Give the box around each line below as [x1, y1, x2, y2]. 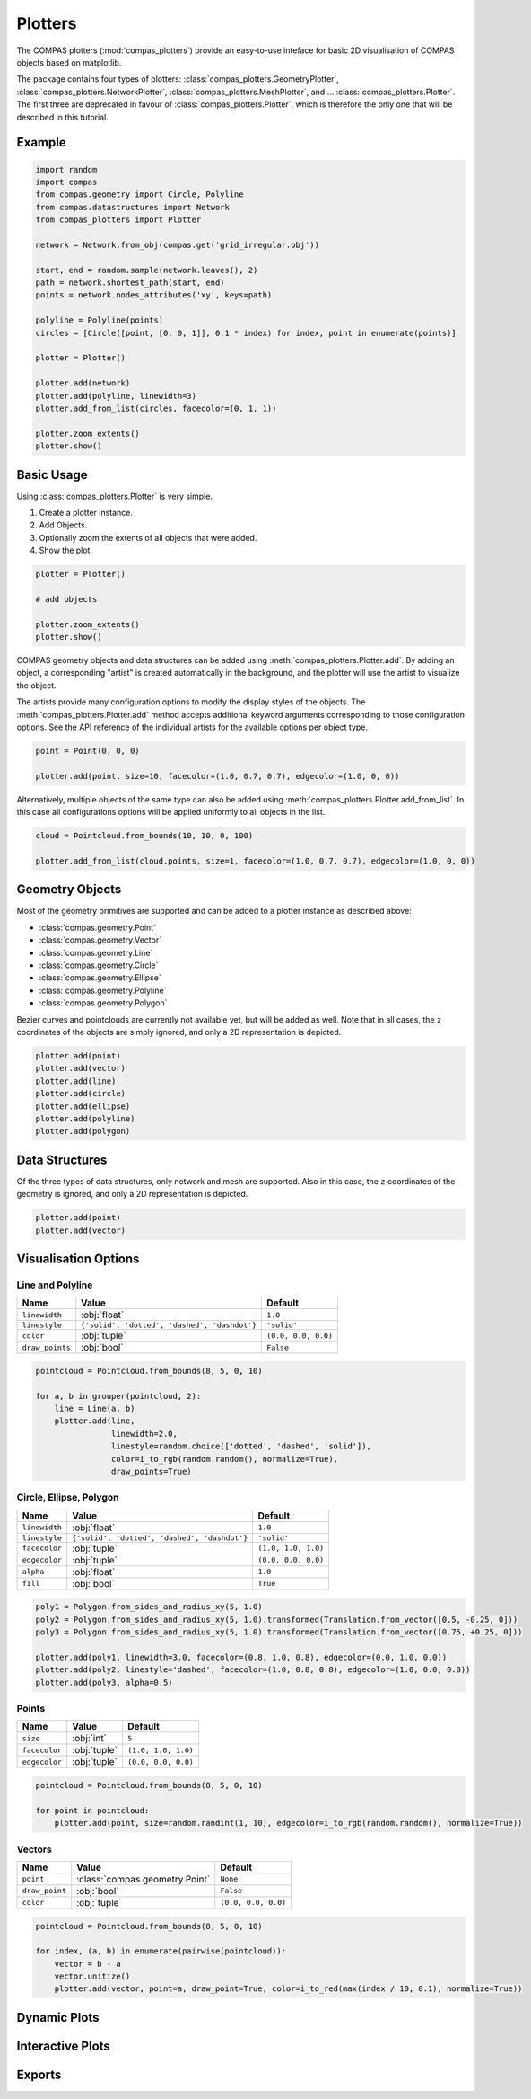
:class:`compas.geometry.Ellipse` [39, 972, 161, 983]
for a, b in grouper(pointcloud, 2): [35, 1391, 202, 1401]
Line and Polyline [16, 1279, 93, 1291]
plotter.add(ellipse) [35, 1101, 131, 1111]
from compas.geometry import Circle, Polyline [35, 190, 244, 199]
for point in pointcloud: [35, 1805, 150, 1815]
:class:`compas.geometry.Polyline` [39, 985, 167, 996]
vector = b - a [54, 1959, 121, 1969]
